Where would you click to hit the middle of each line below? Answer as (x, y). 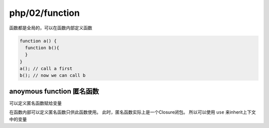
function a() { (38, 41)
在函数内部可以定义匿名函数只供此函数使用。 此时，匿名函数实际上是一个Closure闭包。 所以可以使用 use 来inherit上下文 (133, 112)
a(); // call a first (46, 69)
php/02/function (44, 13)
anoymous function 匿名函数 (54, 91)
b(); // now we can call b (53, 75)
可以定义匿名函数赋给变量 (35, 103)
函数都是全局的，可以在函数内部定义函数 (51, 28)
